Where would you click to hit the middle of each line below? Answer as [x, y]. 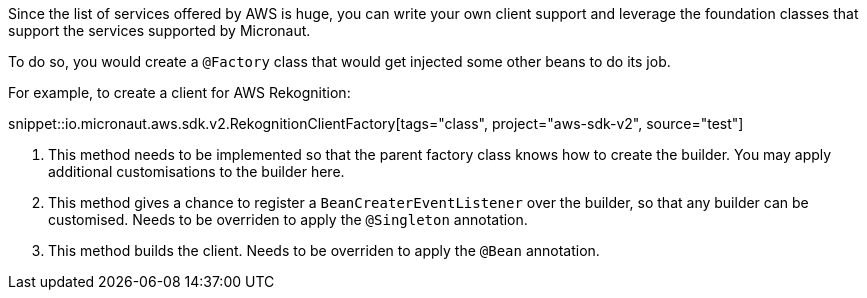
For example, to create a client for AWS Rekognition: [179, 92]
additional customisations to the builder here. [196, 171]
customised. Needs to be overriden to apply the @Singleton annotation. [288, 219]
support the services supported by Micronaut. [159, 30]
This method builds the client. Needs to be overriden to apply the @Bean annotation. [324, 250]
